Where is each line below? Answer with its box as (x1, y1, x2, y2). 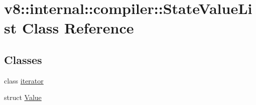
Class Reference (22, 17, 134, 38)
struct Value (4, 92, 42, 102)
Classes (4, 51, 42, 67)
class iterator (4, 75, 44, 85)
